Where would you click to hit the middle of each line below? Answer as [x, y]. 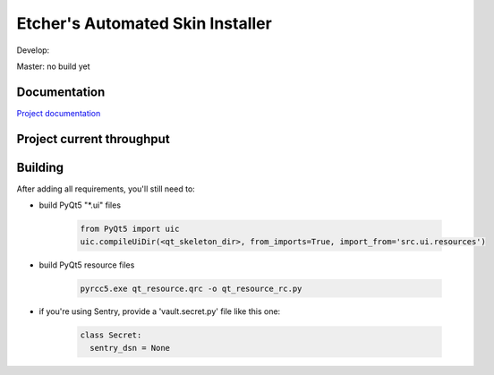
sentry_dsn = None [130, 348]
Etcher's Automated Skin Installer [144, 23]
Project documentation [59, 113]
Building [40, 167]
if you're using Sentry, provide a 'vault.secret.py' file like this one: [160, 311]
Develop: [33, 50]
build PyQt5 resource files [87, 265]
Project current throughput [93, 139]
